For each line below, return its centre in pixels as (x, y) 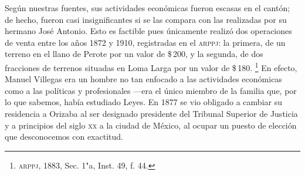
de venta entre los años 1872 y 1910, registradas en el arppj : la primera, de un (145, 42)
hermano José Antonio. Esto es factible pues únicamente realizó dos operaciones (148, 31)
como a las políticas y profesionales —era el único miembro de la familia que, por (151, 90)
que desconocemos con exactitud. (64, 137)
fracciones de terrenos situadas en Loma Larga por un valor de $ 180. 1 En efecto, (151, 66)
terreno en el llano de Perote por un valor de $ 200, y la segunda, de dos (134, 54)
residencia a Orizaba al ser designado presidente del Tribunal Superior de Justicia (151, 113)
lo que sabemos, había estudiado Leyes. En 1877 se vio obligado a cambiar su (143, 102)
